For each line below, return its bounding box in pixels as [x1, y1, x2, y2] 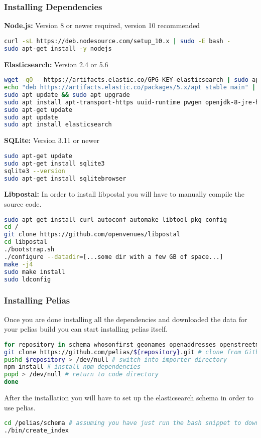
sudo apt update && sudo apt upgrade [4, 91, 130, 98]
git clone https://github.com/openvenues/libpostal [4, 231, 180, 238]
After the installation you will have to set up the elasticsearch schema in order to [4, 392, 254, 403]
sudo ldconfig [4, 275, 51, 283]
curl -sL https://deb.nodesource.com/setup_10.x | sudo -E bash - [4, 37, 231, 45]
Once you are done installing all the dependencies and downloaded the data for [4, 314, 247, 324]
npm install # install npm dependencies [4, 363, 141, 371]
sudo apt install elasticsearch [4, 121, 112, 128]
